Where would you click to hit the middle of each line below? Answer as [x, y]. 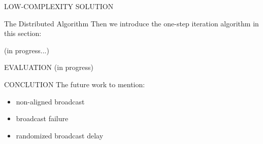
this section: [23, 33]
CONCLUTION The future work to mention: [75, 84]
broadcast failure [42, 118]
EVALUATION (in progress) [49, 67]
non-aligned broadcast [50, 101]
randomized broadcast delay [60, 135]
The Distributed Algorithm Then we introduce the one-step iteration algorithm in [131, 23]
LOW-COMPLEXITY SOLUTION [59, 6]
